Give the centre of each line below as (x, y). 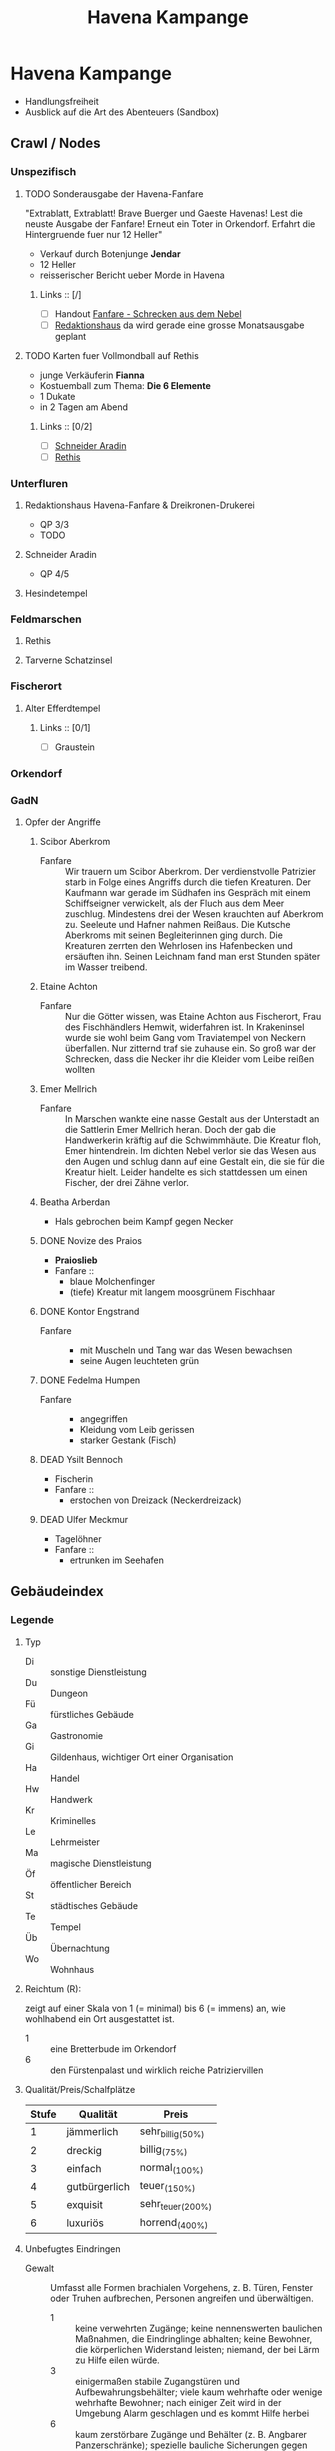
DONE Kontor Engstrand (89, 1312)
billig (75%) (163, 2150)
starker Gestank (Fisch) (128, 1440)
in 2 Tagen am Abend (83, 407)
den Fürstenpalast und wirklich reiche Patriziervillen (156, 2070)
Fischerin (73, 1479)
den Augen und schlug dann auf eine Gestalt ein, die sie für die (194, 1162)
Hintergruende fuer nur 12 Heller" (93, 234)
